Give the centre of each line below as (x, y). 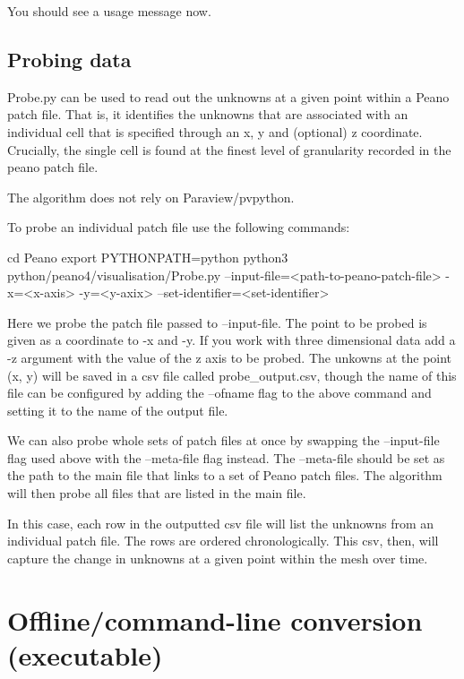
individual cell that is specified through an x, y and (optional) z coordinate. (215, 131)
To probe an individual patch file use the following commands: (179, 227)
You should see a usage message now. (109, 11)
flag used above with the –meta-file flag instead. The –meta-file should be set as (226, 457)
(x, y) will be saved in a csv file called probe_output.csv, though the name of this (232, 375)
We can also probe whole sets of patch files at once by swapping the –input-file (223, 440)
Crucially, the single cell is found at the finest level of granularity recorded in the (229, 149)
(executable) (85, 654)
